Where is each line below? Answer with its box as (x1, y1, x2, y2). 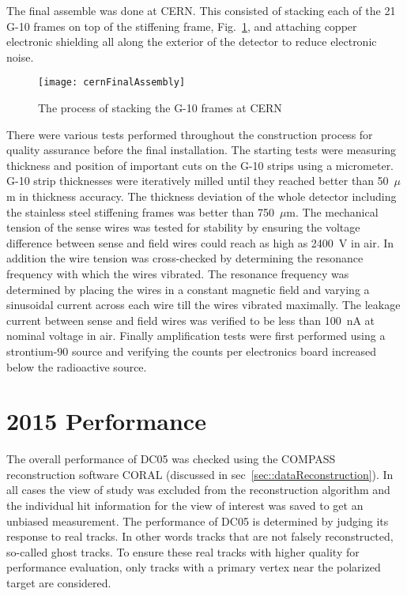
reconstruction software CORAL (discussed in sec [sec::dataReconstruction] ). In (6, 466, 394, 482)
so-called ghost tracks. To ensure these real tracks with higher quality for (6, 543, 360, 560)
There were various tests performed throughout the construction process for (6, 126, 373, 142)
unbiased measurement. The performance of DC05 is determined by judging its (6, 512, 389, 529)
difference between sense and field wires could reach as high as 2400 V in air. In (6, 234, 394, 251)
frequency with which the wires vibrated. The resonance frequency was (6, 265, 349, 281)
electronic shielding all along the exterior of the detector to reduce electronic (6, 33, 377, 50)
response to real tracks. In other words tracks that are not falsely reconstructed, (6, 528, 394, 545)
